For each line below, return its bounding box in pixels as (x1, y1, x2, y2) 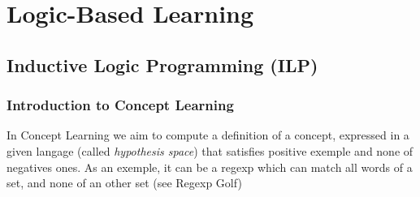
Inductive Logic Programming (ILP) (6, 52, 318, 77)
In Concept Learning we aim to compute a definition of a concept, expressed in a (6, 126, 409, 143)
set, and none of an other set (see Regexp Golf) (6, 174, 242, 191)
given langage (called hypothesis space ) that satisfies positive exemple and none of (6, 142, 414, 159)
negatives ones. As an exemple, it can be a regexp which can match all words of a (6, 158, 413, 175)
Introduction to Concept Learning (6, 95, 234, 115)
